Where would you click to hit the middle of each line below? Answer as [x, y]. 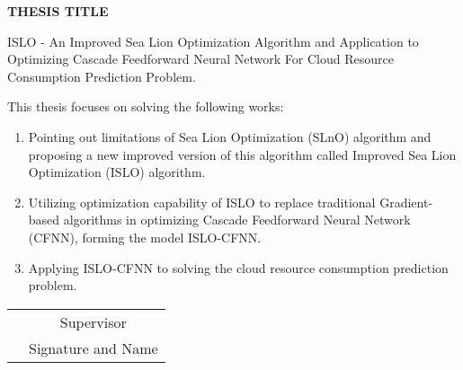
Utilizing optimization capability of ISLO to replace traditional [202, 202]
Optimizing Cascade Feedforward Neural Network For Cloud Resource [200, 59]
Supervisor [93, 322]
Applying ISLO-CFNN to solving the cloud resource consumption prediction [238, 267]
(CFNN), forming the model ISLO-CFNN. [145, 237]
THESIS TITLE [58, 11]
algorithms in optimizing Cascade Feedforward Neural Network [237, 220]
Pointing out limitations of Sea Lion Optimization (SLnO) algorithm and [230, 136]
